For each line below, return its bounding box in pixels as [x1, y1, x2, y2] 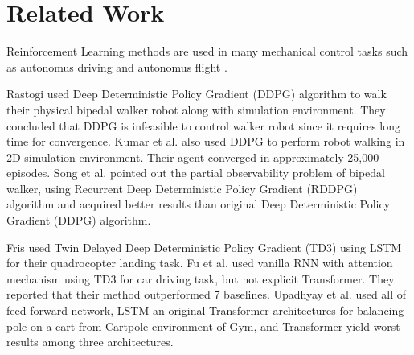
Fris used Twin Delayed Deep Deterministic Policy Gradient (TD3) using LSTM [6, 238, 402, 255]
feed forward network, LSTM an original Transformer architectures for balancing [6, 302, 404, 319]
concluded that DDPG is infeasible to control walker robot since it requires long [6, 117, 401, 134]
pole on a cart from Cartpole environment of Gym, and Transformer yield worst [6, 317, 400, 334]
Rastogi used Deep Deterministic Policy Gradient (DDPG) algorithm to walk [6, 85, 387, 102]
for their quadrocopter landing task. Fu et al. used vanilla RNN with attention [6, 254, 393, 271]
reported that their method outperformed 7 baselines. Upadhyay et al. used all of [6, 286, 407, 303]
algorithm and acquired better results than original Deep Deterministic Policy [6, 196, 391, 213]
